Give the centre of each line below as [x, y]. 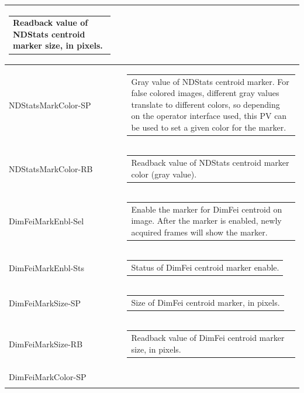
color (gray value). [164, 174]
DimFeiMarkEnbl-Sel [46, 221]
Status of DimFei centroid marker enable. [205, 267]
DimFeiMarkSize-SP [45, 303]
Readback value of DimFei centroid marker [208, 338]
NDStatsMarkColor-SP [50, 105]
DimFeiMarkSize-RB [46, 344]
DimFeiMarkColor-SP [48, 377]
